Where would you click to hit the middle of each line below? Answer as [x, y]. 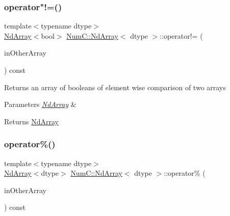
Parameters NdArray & [40, 104]
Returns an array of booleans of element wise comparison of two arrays [115, 87]
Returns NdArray [31, 121]
